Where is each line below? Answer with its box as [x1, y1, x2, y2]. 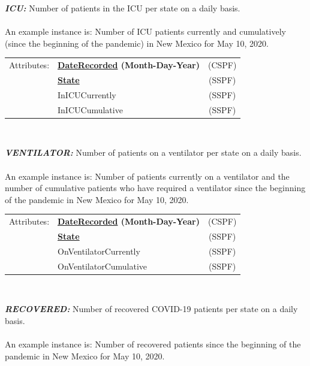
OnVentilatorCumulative [58, 259, 148, 272]
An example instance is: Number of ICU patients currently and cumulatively [5, 25, 286, 38]
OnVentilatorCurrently [58, 244, 140, 257]
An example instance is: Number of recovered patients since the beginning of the [5, 338, 301, 350]
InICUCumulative [58, 103, 123, 116]
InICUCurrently [58, 88, 116, 101]
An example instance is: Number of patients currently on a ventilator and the [5, 170, 290, 182]
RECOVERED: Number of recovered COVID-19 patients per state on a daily [5, 303, 298, 315]
